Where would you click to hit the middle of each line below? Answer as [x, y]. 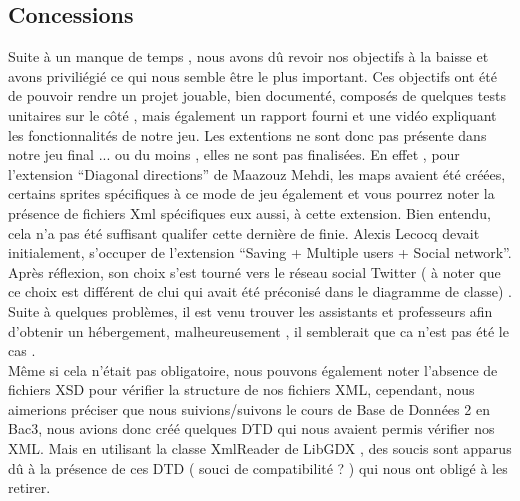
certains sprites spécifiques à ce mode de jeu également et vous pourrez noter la [251, 193]
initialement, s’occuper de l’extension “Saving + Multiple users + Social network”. [260, 252]
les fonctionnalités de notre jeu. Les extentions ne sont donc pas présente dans [247, 134]
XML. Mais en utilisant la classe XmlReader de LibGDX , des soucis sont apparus [260, 448]
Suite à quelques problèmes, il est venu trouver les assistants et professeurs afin [250, 310]
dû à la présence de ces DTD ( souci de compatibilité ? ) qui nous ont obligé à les [258, 467]
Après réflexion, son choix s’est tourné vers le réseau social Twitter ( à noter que [254, 271]
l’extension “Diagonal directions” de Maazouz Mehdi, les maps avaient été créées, [257, 173]
